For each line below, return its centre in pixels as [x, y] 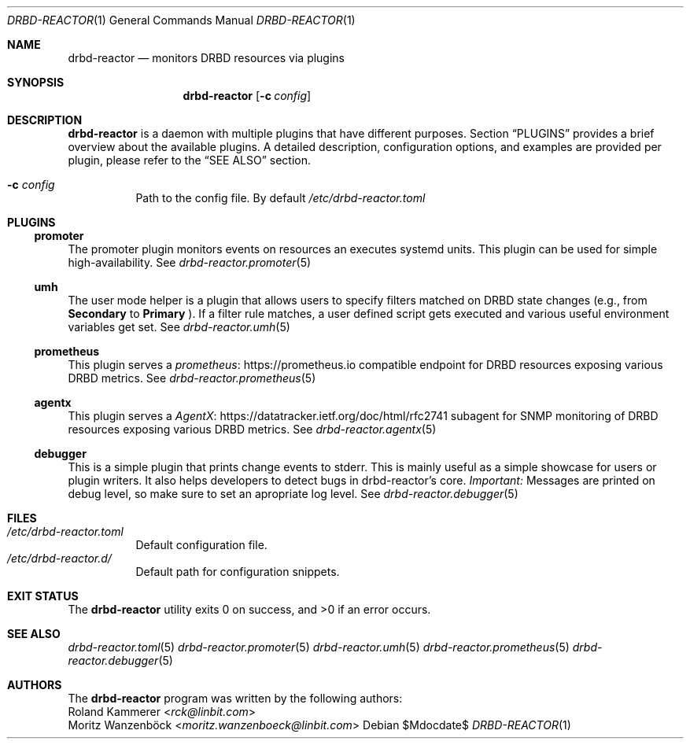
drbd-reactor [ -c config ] [247, 96]
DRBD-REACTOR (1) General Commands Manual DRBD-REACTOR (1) [181, 20]
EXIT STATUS [43, 596]
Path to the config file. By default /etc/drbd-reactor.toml [280, 198]
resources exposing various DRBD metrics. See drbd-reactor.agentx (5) [252, 429]
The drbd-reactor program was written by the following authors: [235, 698]
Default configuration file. [201, 545]
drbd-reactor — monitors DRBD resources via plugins [207, 58]
